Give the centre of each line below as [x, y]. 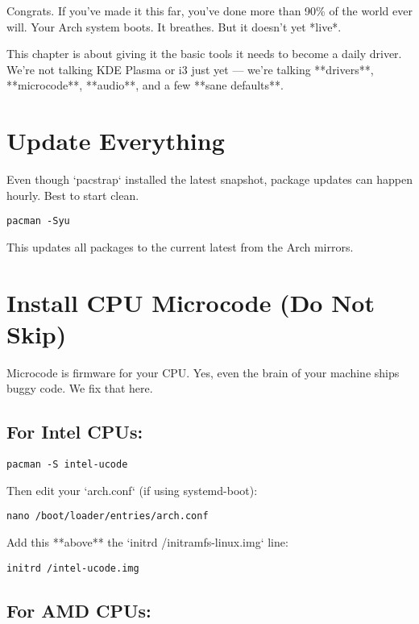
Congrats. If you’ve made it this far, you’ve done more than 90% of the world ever [209, 10]
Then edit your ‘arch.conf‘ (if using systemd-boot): [132, 490]
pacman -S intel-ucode [67, 465]
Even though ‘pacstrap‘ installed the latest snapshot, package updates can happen [209, 179]
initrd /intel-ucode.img [73, 568]
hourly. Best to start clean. [73, 195]
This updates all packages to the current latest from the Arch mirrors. [180, 246]
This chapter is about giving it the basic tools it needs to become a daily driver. [204, 54]
